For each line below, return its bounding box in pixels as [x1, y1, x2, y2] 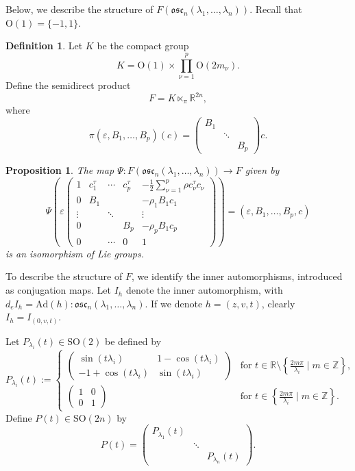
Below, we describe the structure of [5, 2, 154, 16]
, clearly [261, 296, 295, 310]
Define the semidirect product [5, 77, 131, 92]
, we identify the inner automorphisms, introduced [131, 269, 343, 283]
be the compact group [97, 38, 189, 53]
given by [245, 163, 280, 177]
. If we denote [145, 296, 203, 310]
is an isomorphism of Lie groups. [5, 246, 145, 260]
